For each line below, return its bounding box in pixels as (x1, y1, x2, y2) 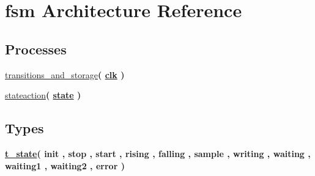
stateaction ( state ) (5, 89, 81, 101)
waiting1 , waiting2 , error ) (5, 159, 125, 172)
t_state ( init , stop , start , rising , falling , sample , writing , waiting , (5, 147, 311, 159)
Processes (5, 39, 67, 58)
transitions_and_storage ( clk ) (5, 68, 125, 81)
